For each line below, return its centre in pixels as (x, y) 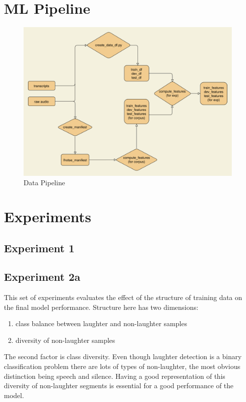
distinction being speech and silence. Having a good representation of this (115, 376)
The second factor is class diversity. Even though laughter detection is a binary (123, 356)
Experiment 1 (39, 248)
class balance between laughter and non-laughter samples (101, 323)
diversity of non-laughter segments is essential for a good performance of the (119, 385)
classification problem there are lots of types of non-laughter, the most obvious (122, 366)
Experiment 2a (42, 277)
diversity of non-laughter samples (65, 340)
